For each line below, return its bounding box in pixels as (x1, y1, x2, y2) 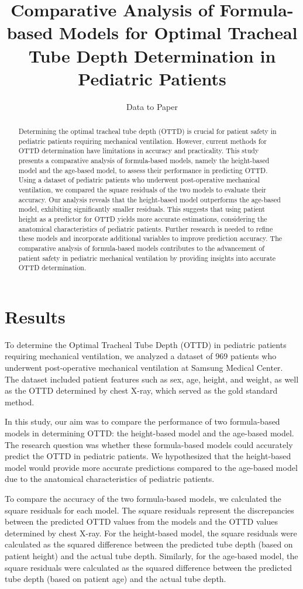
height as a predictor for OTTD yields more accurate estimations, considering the (18, 213, 267, 223)
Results (5, 304, 66, 328)
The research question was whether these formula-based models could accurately (5, 438, 293, 450)
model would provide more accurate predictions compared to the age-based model (5, 461, 298, 473)
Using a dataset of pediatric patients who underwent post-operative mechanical (18, 175, 260, 185)
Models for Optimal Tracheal (59, 20, 298, 44)
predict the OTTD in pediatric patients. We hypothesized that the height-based (5, 450, 291, 462)
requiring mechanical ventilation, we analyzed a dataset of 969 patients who (5, 350, 277, 362)
